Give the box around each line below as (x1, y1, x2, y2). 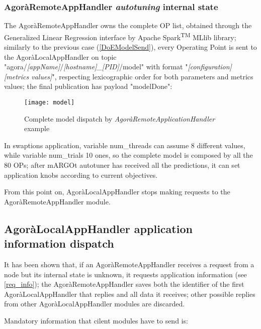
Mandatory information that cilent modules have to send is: (4, 315, 188, 325)
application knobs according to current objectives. (4, 169, 158, 180)
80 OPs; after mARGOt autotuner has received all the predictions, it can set (4, 160, 240, 170)
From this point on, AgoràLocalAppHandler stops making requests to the (4, 186, 230, 197)
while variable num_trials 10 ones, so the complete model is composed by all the (4, 150, 253, 160)
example (24, 123, 50, 134)
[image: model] (24, 99, 75, 106)
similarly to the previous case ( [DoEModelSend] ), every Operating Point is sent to (4, 42, 257, 52)
